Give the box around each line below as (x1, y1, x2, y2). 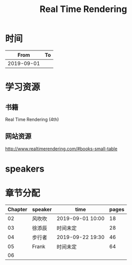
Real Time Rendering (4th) (5, 116, 59, 122)
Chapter (7, 206, 27, 213)
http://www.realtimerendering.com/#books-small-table (5, 146, 118, 152)
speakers (5, 163, 45, 174)
